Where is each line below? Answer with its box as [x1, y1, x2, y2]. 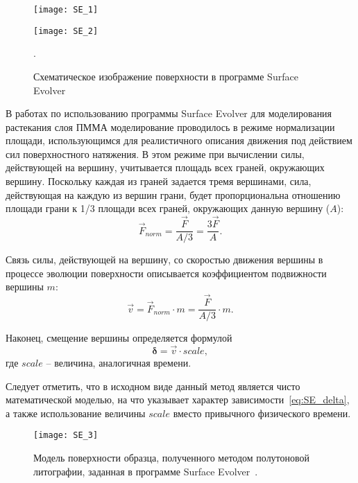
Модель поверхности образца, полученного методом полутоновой [33, 450, 310, 465]
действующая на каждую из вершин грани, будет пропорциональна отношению [6, 187, 341, 202]
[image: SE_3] [33, 430, 99, 441]
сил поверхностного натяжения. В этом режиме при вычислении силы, [6, 146, 305, 161]
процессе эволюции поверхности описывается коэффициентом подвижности [6, 265, 327, 280]
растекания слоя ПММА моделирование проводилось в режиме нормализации [6, 119, 335, 134]
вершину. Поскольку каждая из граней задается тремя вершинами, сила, [6, 174, 312, 188]
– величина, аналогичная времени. [46, 355, 191, 369]
